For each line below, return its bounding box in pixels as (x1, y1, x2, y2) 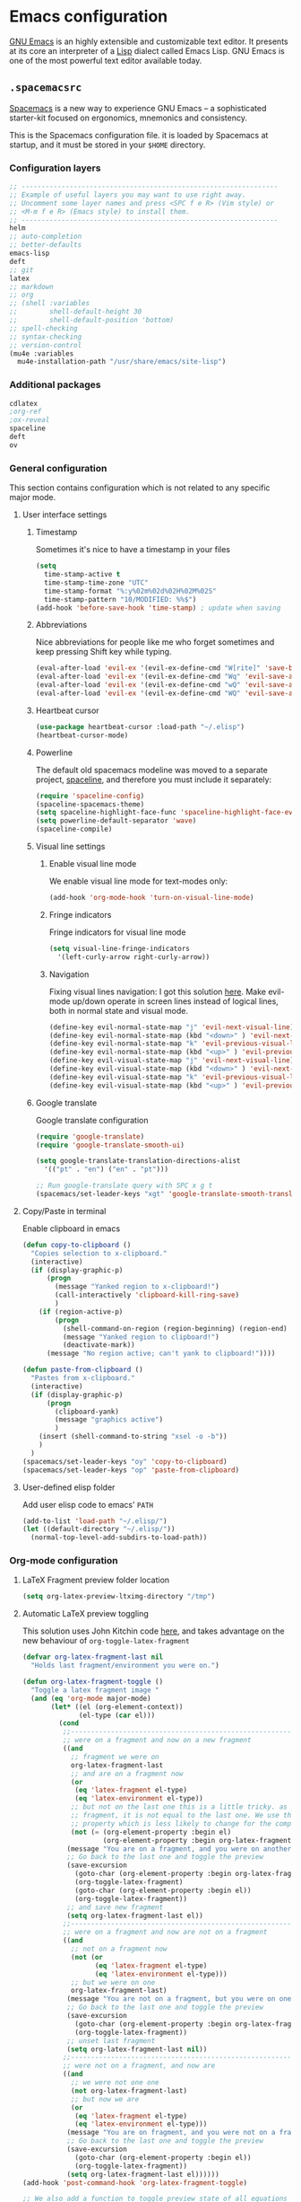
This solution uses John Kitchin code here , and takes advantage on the (21, 1625, 285, 1636)
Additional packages (9, 379, 101, 392)
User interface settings (21, 509, 107, 520)
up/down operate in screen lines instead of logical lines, (72, 995, 279, 1007)
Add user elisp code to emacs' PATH (21, 1499, 154, 1510)
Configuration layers (9, 162, 101, 174)
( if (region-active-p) (39, 1307, 124, 1317)
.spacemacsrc (9, 81, 82, 94)
